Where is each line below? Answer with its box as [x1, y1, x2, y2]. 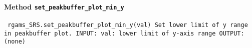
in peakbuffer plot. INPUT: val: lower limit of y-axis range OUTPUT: [4, 29, 244, 37]
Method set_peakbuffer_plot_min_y [4, 1, 124, 11]
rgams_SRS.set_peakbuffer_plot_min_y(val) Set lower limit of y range [8, 21, 248, 28]
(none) [4, 38, 26, 45]
